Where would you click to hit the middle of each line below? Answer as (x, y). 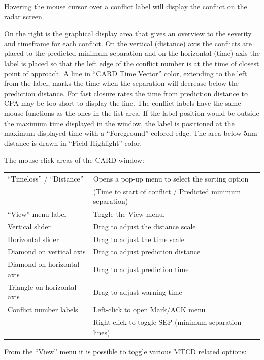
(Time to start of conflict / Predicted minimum (167, 191)
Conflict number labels (43, 309)
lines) (102, 332)
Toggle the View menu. (129, 213)
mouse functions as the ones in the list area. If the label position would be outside (132, 113)
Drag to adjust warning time (138, 292)
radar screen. (24, 16)
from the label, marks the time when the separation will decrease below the (121, 83)
